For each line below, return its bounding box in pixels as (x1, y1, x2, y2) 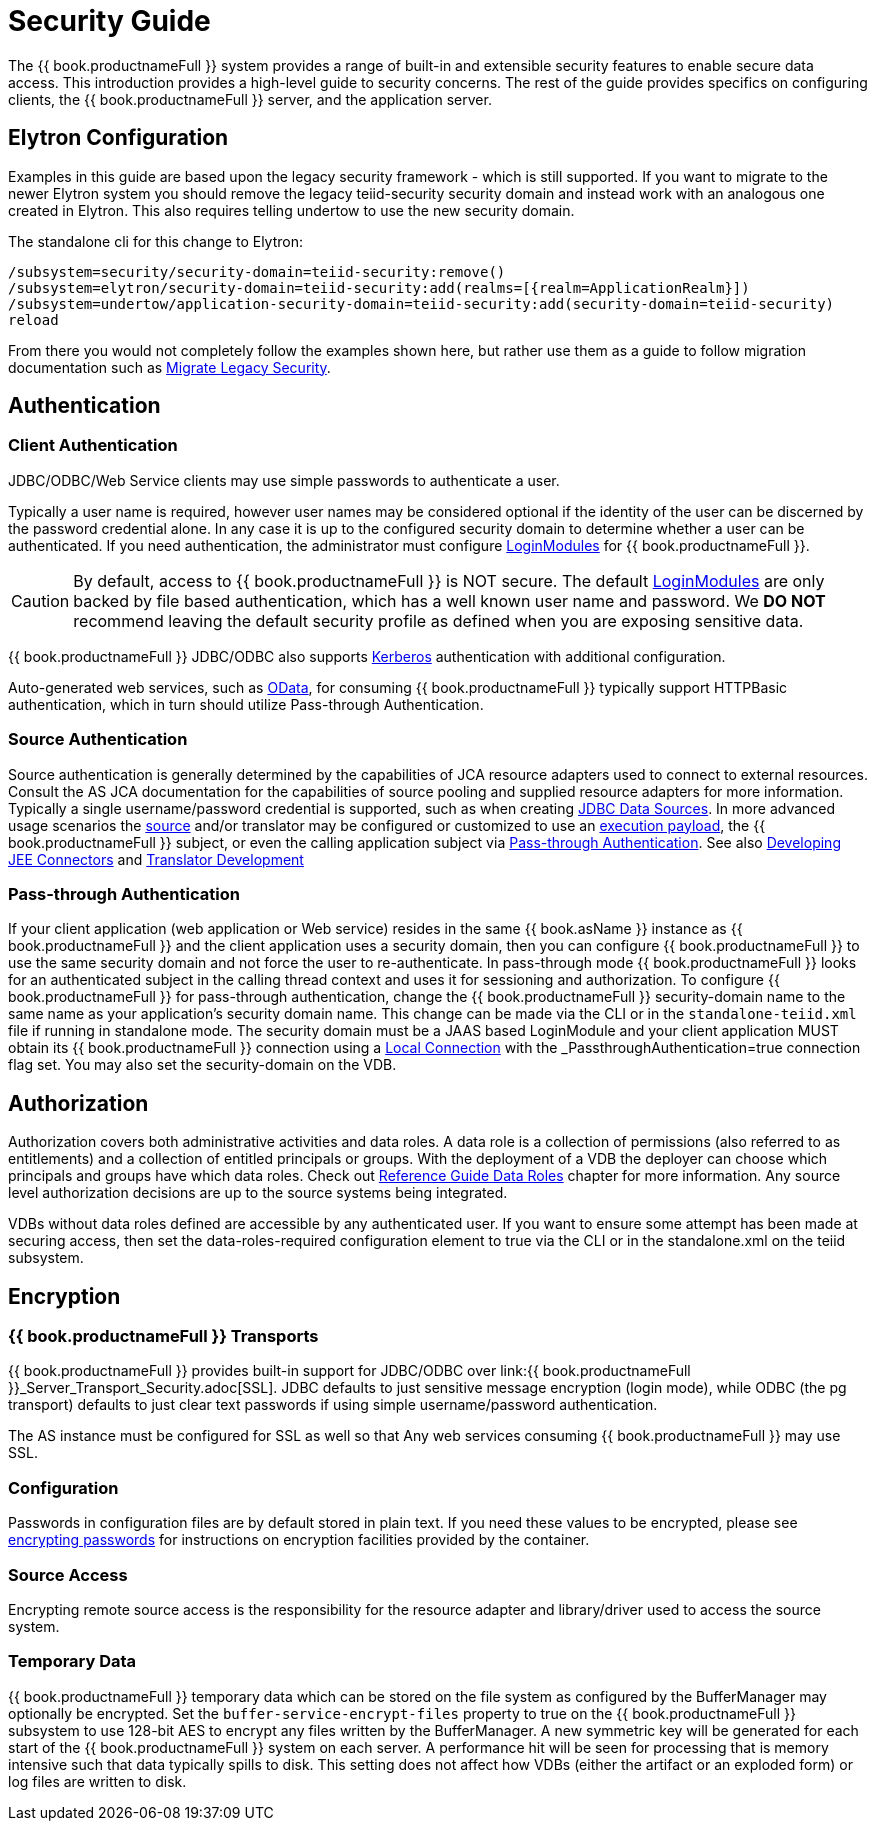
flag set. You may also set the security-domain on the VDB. (8, 1056, 397, 1074)
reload (8, 311, 59, 328)
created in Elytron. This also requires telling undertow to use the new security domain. (8, 201, 575, 219)
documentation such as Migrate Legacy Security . (8, 358, 331, 376)
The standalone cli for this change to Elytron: (8, 232, 303, 250)
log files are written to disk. (8, 1772, 187, 1790)
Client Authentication (8, 435, 178, 456)
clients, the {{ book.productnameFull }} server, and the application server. (8, 90, 492, 108)
